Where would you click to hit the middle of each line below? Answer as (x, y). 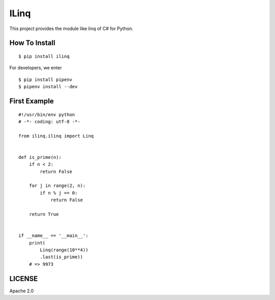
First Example (32, 101)
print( (37, 243)
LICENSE (24, 278)
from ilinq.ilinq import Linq (56, 136)
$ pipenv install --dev (48, 87)
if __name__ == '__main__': (53, 236)
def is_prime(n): (40, 157)
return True (44, 214)
